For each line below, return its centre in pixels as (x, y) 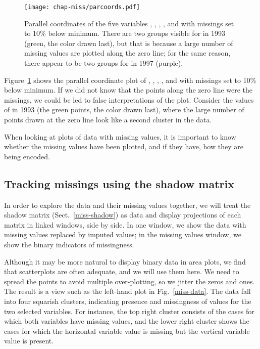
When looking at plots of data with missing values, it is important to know (120, 136)
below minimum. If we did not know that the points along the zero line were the (128, 90)
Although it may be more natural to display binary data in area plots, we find (125, 261)
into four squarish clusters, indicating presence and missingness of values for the (128, 301)
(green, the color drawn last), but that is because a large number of (129, 43)
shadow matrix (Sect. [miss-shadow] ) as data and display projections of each (123, 215)
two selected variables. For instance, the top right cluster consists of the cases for (129, 311)
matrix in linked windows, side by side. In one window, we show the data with (125, 224)
